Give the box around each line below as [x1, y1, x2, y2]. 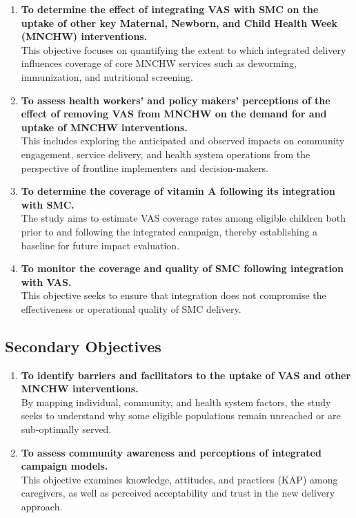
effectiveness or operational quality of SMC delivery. [21, 301, 241, 316]
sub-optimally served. [21, 422, 112, 437]
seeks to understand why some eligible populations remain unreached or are [21, 408, 341, 423]
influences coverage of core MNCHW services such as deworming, [21, 56, 297, 70]
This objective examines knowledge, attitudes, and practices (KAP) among [21, 472, 338, 486]
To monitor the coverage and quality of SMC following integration [21, 261, 344, 276]
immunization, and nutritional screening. [21, 69, 193, 84]
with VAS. [21, 274, 72, 289]
